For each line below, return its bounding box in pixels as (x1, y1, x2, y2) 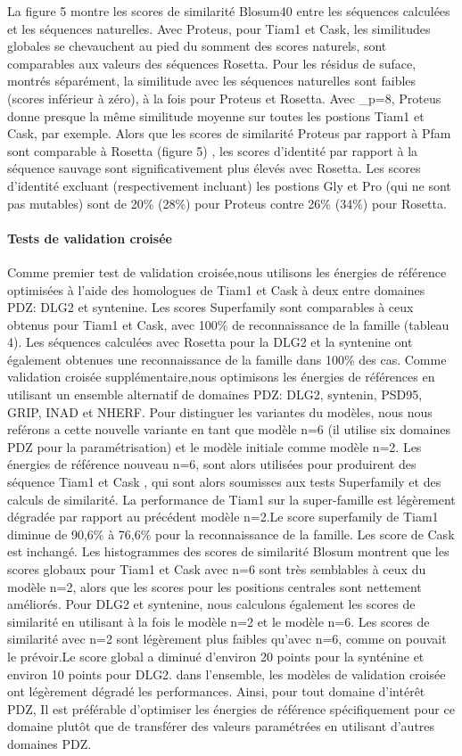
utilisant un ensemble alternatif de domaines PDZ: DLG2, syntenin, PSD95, (7, 385, 423, 404)
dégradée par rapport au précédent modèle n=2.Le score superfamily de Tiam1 (7, 507, 439, 526)
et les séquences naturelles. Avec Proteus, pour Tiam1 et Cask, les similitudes (7, 19, 431, 37)
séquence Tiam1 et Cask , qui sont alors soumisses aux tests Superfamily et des (7, 472, 441, 491)
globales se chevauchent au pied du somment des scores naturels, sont (7, 37, 387, 55)
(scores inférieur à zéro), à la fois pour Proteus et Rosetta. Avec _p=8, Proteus (7, 88, 441, 107)
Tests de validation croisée (7, 228, 172, 247)
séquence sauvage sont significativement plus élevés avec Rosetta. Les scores (7, 159, 421, 177)
